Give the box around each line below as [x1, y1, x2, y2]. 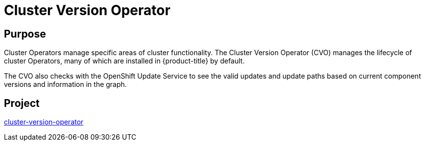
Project [4, 97, 40, 109]
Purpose [4, 27, 46, 40]
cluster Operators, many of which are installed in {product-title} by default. [4, 57, 245, 65]
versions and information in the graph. [4, 80, 127, 89]
